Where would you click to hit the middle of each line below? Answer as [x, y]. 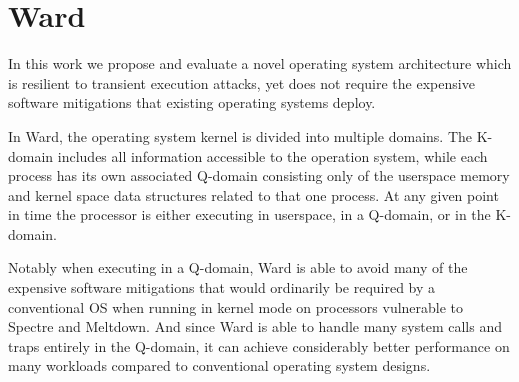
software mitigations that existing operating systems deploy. [192, 102]
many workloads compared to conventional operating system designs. [219, 365]
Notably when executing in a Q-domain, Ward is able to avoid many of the [238, 267]
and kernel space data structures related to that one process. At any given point [253, 194]
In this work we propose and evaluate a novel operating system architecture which [260, 63]
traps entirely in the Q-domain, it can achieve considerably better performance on [259, 345]
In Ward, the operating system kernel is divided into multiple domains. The [240, 135]
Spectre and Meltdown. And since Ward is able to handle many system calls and [255, 326]
